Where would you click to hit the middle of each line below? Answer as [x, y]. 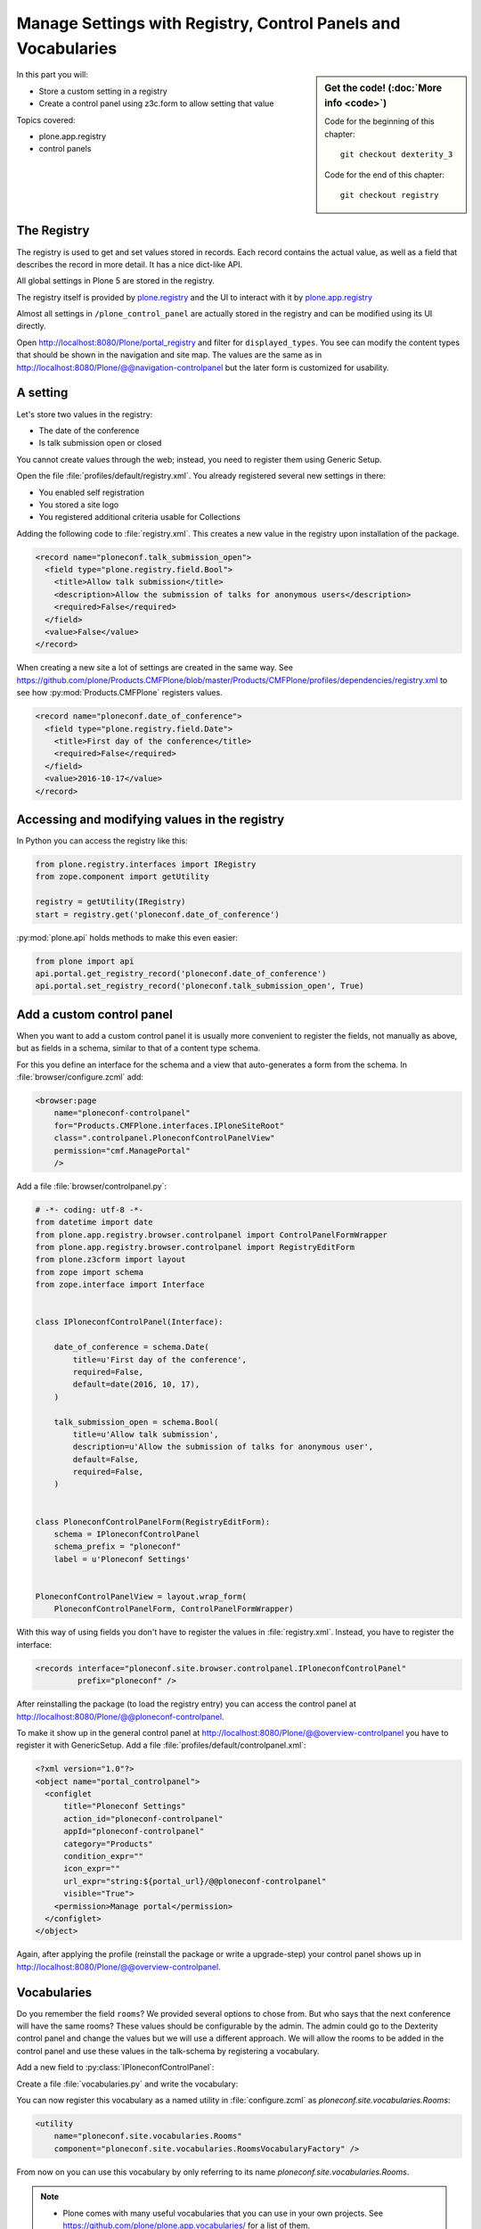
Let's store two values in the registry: [85, 414]
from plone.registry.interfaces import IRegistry [146, 864]
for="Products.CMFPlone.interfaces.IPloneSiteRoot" [169, 1125]
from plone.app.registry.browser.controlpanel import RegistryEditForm [195, 1247]
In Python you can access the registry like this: [102, 841]
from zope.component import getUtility [122, 877]
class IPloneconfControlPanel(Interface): [129, 1322]
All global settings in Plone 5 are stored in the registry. [116, 281]
